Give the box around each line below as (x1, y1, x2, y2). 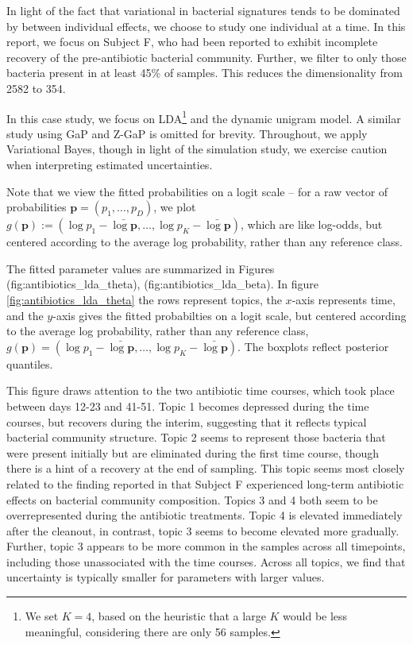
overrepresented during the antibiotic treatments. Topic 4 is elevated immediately (6, 507, 403, 523)
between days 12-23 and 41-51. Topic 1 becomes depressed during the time (6, 397, 369, 414)
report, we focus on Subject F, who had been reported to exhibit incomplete (6, 33, 378, 50)
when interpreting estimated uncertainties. (6, 156, 213, 172)
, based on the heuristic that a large (91, 608, 266, 624)
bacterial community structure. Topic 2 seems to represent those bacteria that (6, 429, 386, 446)
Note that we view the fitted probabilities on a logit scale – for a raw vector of (6, 183, 388, 199)
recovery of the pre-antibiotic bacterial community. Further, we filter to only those (6, 48, 407, 65)
